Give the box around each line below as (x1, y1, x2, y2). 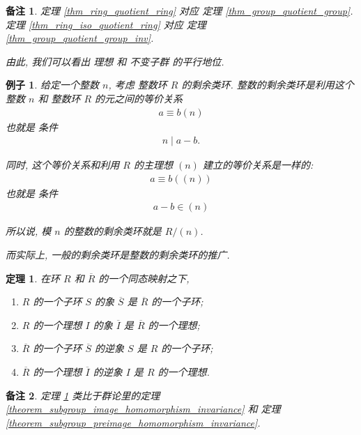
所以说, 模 (6, 224, 52, 238)
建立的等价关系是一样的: (202, 158, 314, 172)
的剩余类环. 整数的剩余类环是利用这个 (181, 77, 354, 92)
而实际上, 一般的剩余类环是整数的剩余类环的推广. (6, 247, 230, 262)
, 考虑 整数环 (108, 77, 167, 92)
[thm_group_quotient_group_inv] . (6, 31, 154, 45)
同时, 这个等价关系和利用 (6, 158, 120, 172)
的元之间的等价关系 (95, 91, 183, 105)
